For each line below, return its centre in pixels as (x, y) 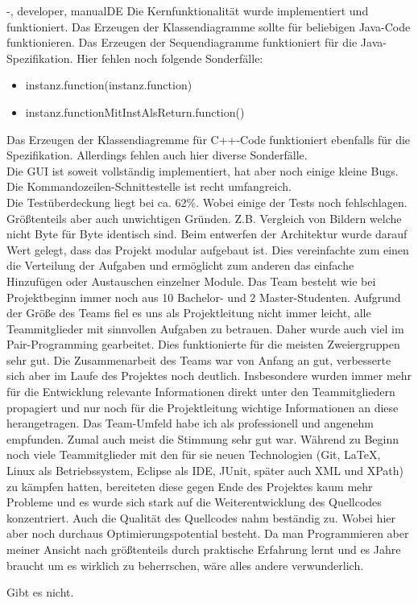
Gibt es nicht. (40, 592)
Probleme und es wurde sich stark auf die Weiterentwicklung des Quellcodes (194, 502)
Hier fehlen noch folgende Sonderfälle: (170, 58)
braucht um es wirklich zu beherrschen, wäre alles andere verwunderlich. (185, 565)
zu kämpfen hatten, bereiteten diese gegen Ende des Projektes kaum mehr (190, 486)
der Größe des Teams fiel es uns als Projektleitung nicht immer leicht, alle (189, 313)
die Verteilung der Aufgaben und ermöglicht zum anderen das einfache (180, 265)
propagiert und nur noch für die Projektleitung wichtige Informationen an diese (203, 407)
